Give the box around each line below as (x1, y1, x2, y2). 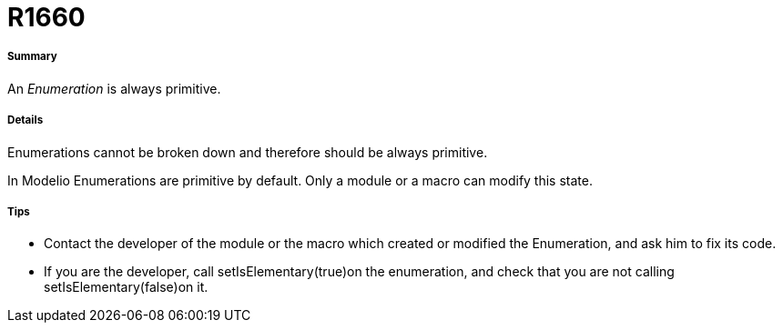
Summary (7, 50, 57, 64)
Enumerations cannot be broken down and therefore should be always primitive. (7, 144, 488, 160)
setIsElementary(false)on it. (44, 279, 208, 295)
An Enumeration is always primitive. (7, 80, 221, 96)
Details (7, 114, 44, 127)
